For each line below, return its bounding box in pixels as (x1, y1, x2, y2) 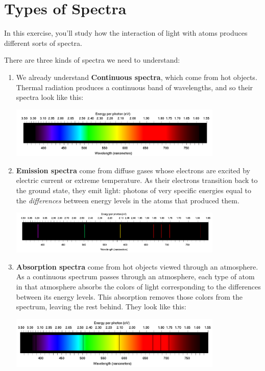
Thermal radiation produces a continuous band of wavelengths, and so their (16, 82, 253, 92)
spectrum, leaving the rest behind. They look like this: (16, 301, 186, 312)
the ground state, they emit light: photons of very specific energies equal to (16, 184, 251, 195)
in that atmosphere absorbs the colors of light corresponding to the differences (16, 281, 261, 291)
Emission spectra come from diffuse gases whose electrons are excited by (16, 165, 250, 175)
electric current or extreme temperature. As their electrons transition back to (16, 175, 258, 185)
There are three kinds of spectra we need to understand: (4, 55, 180, 65)
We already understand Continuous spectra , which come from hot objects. (16, 71, 257, 82)
